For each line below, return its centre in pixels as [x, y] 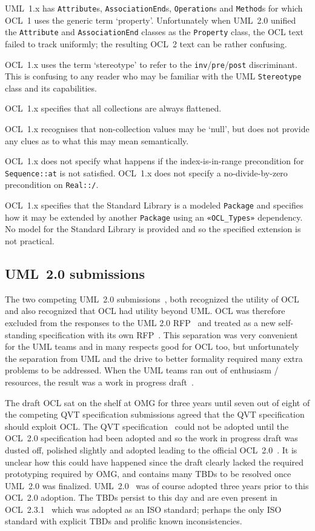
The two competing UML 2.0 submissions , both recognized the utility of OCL [152, 299]
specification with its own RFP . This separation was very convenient [168, 334]
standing [21, 334]
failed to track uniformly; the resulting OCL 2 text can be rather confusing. [146, 43]
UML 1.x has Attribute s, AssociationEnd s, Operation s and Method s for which [154, 8]
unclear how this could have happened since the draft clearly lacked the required [154, 462]
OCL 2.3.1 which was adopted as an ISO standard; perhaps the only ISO [143, 509]
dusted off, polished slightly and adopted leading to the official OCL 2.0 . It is [151, 449]
